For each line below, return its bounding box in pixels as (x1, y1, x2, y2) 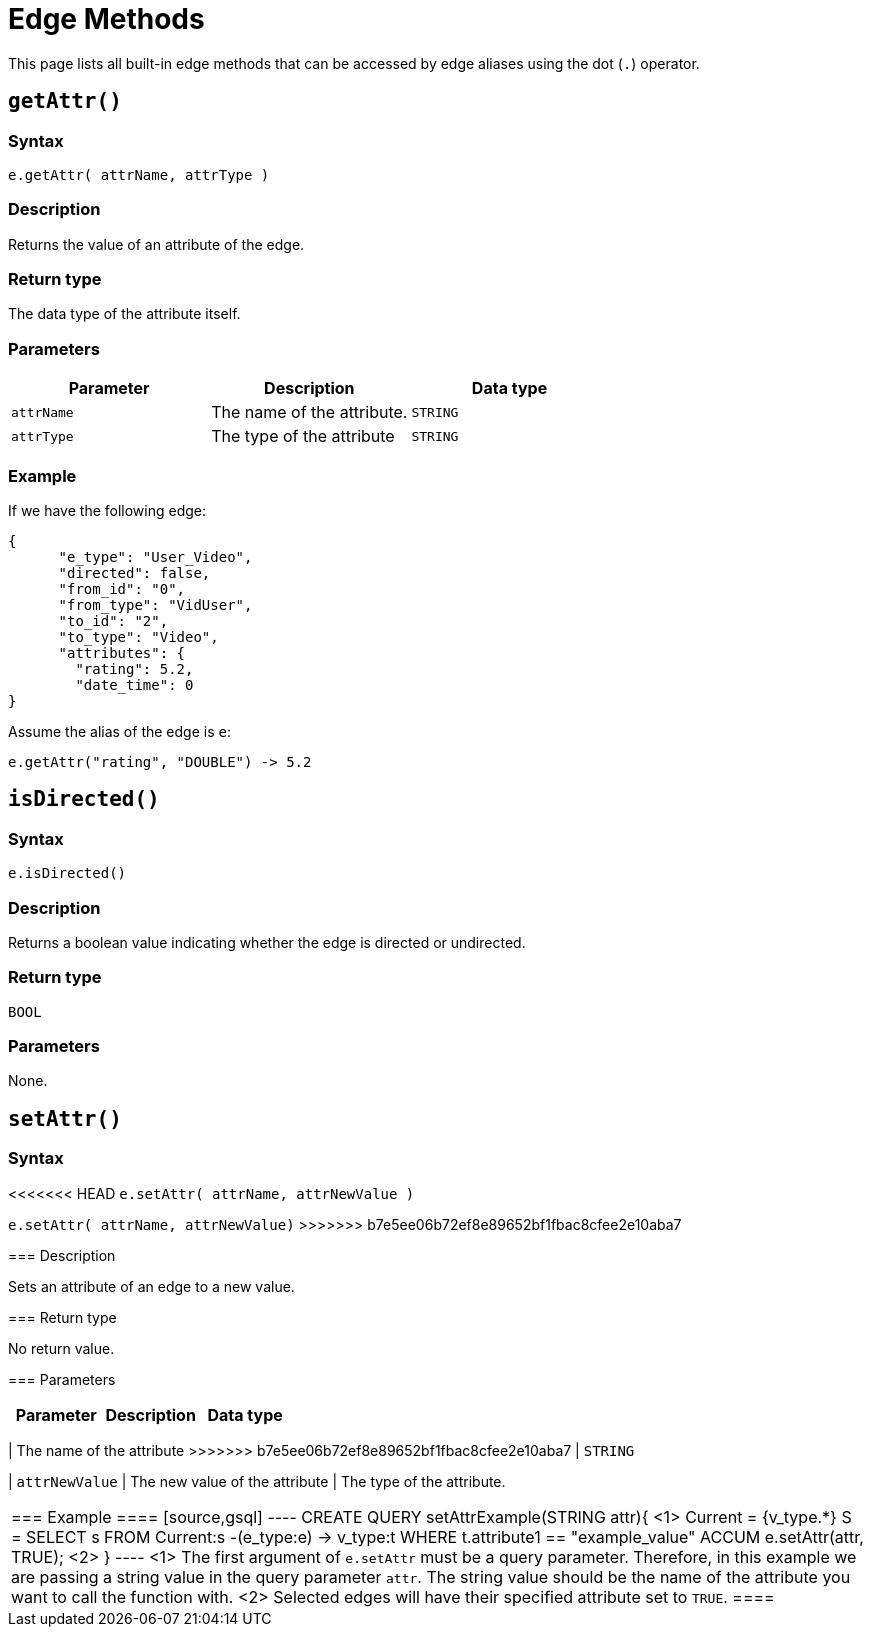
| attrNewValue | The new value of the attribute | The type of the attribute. (8, 1472, 506, 1490)
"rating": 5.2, (75, 660, 194, 677)
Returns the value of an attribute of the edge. (8, 235, 305, 253)
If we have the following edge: (8, 501, 207, 519)
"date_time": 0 (75, 676, 194, 693)
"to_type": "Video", (58, 628, 219, 645)
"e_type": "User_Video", (58, 548, 253, 565)
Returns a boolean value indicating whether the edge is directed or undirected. (8, 933, 526, 951)
